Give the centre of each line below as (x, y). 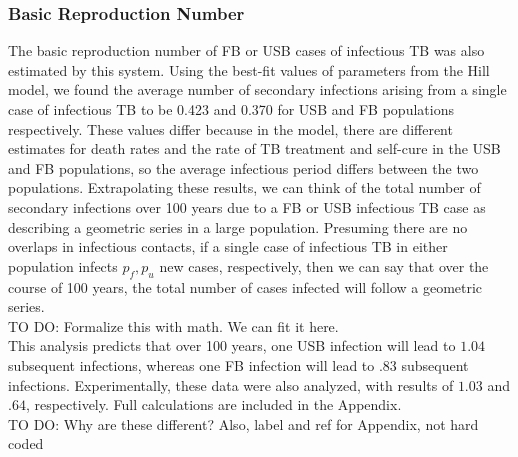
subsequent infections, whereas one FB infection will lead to (191, 364)
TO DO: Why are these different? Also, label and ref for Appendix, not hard (243, 423)
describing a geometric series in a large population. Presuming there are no (238, 226)
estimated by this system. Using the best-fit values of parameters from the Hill (249, 69)
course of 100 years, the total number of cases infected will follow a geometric (245, 286)
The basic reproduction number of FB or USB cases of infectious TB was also (246, 50)
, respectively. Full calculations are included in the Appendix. (213, 404)
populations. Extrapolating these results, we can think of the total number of (244, 187)
